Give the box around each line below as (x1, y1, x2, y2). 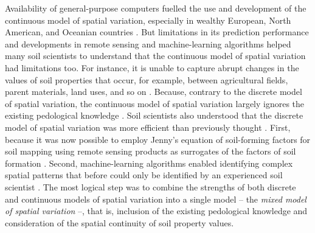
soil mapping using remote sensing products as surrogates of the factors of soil (5, 145, 296, 158)
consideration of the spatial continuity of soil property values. (5, 216, 234, 229)
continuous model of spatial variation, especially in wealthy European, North (5, 13, 291, 26)
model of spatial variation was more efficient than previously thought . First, (5, 120, 291, 133)
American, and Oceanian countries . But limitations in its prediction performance (5, 26, 309, 38)
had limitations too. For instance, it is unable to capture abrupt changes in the (5, 61, 299, 74)
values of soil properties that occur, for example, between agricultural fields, (5, 73, 288, 86)
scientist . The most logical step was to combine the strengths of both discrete (5, 180, 296, 193)
